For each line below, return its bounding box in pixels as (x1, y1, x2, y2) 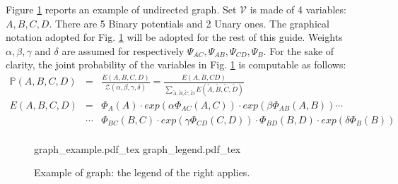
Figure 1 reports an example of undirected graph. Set (6, 2, 237, 16)
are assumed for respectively (62, 43, 185, 58)
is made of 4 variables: (250, 2, 346, 16)
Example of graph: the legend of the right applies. (34, 165, 250, 180)
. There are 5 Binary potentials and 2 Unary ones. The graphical (49, 16, 329, 30)
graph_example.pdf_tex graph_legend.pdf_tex (34, 141, 241, 156)
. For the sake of (263, 43, 334, 58)
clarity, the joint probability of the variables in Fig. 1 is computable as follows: (6, 57, 346, 72)
